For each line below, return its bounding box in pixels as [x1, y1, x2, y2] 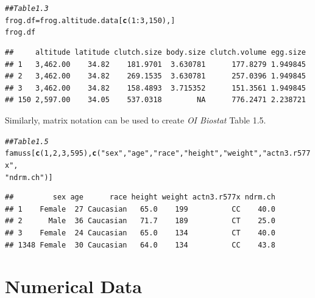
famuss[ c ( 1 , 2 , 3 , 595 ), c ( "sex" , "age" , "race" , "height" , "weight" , [5, 149, 263, 158]
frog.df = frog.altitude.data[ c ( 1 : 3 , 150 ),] [5, 16, 175, 25]
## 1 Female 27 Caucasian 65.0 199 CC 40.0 [5, 204, 275, 213]
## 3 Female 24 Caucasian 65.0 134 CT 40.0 [5, 228, 275, 237]
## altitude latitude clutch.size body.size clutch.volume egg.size [5, 47, 306, 57]
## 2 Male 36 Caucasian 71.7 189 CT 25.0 [5, 217, 275, 226]
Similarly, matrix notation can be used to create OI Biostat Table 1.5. [5, 113, 266, 126]
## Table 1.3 [5, 4, 49, 13]
